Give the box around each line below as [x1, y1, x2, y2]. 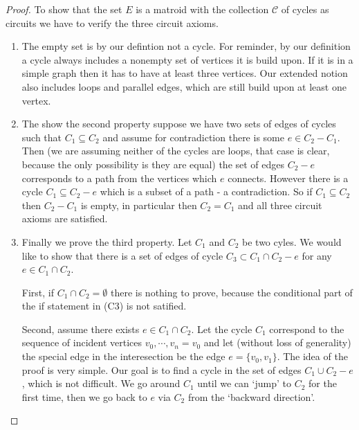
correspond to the [269, 321, 344, 336]
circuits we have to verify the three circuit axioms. [6, 15, 219, 30]
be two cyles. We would [242, 234, 342, 249]
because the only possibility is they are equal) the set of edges [21, 156, 285, 171]
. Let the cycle [191, 321, 252, 336]
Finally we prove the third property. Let [21, 234, 192, 249]
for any [302, 248, 332, 262]
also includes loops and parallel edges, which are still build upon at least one [21, 79, 347, 93]
